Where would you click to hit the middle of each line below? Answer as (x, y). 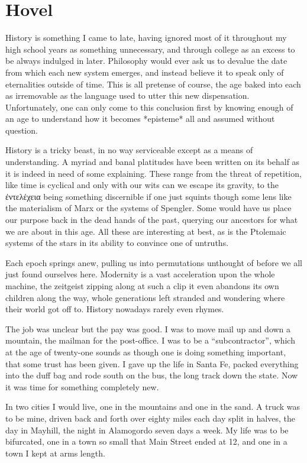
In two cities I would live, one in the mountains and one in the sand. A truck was (153, 407)
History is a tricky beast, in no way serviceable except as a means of (129, 150)
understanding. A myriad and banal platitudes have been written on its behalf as (153, 162)
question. (22, 130)
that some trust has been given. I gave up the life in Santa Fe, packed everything (152, 363)
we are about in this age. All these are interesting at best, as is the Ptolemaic (146, 231)
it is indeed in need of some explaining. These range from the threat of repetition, (153, 173)
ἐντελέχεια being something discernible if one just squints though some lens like (148, 196)
